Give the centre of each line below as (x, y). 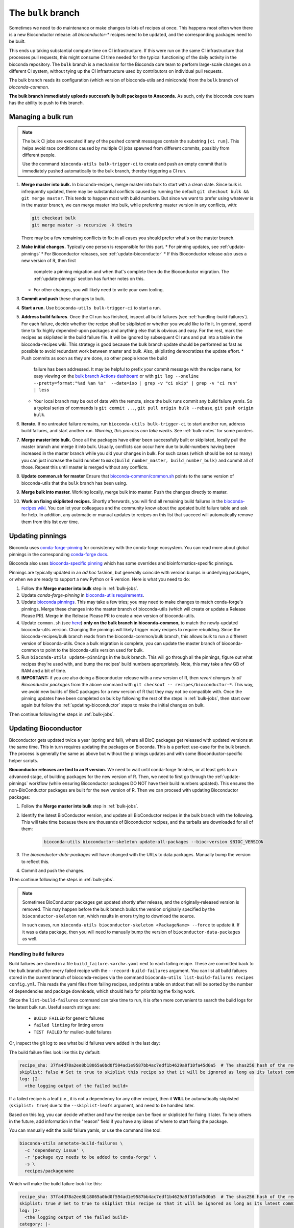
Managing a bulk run (41, 117)
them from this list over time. (50, 522)
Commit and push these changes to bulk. (63, 299)
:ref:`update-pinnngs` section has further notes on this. (89, 279)
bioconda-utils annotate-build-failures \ (71, 1144)
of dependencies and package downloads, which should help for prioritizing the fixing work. (102, 991)
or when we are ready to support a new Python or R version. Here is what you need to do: (100, 579)
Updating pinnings (38, 536)
